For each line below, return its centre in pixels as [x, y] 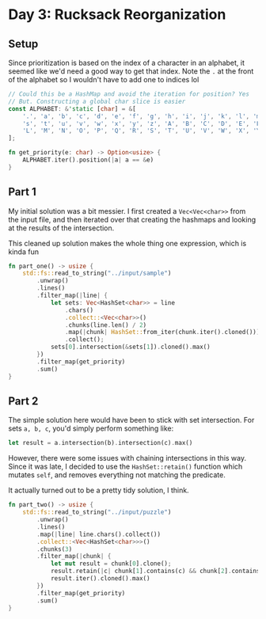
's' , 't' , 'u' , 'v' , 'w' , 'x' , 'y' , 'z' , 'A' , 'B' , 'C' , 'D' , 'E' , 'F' [143, 123]
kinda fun [24, 252]
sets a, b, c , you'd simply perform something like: [91, 428]
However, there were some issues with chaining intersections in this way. [127, 458]
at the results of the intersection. [61, 228]
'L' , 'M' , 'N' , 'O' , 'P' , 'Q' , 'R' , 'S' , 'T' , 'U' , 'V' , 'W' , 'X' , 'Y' [143, 131]
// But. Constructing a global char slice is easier [97, 101]
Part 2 [23, 401]
